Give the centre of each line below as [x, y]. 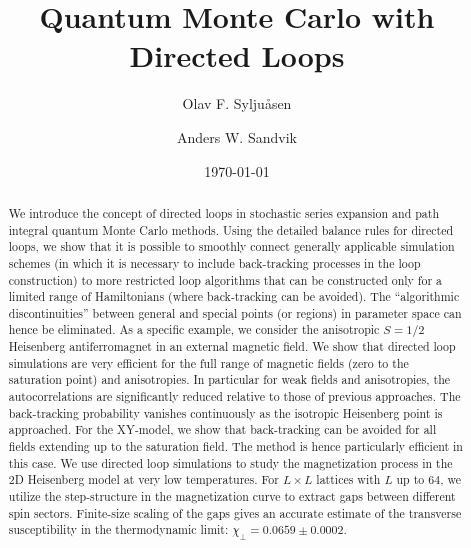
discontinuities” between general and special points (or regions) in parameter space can [235, 312]
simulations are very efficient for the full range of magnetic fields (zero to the [208, 362]
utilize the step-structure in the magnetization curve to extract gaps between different [232, 496]
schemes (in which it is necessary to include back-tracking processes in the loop [214, 262]
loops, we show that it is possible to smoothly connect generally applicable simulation [231, 246]
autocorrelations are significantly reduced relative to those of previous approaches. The [234, 396]
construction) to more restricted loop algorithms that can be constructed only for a [225, 279]
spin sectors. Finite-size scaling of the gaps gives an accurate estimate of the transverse [235, 512]
